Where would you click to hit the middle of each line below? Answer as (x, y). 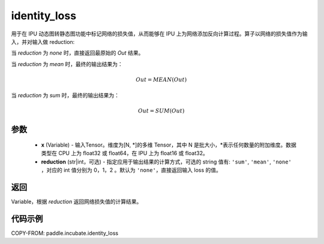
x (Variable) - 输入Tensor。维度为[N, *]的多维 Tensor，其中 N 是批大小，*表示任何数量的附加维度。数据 (169, 145)
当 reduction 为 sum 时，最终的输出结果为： (65, 96)
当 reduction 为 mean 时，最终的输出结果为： (67, 64)
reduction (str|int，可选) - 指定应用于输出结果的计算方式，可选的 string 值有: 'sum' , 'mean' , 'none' (166, 162)
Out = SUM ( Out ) (161, 111)
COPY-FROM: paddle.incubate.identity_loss (65, 233)
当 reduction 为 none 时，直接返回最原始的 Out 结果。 (77, 53)
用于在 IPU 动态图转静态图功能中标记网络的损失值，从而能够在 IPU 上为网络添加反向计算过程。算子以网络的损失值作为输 (159, 34)
